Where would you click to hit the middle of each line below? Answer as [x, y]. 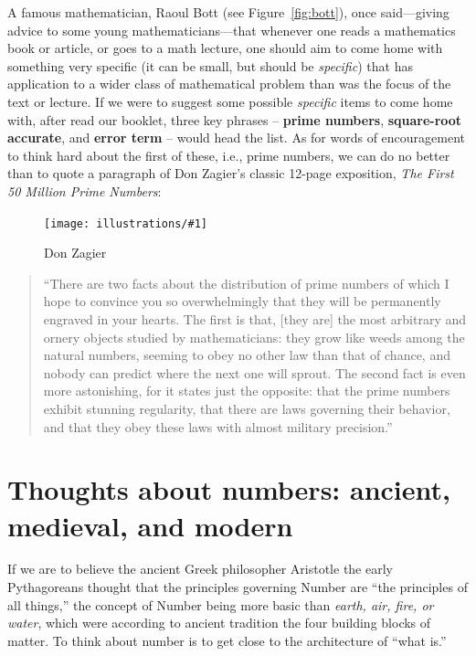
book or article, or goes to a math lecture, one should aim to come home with [225, 48]
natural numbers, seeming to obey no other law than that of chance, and [247, 355]
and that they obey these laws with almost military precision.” [218, 426]
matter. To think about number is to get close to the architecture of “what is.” [227, 640]
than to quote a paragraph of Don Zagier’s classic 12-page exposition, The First [231, 173]
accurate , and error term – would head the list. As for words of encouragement [237, 138]
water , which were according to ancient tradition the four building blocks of [219, 623]
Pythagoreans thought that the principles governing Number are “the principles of [238, 587]
